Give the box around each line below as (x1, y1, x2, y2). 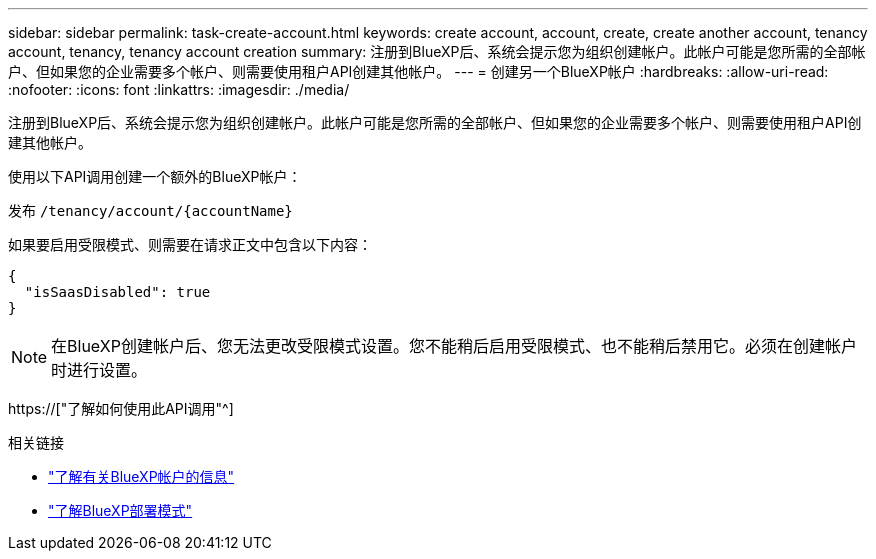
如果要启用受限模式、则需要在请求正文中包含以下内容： (8, 236, 372, 253)
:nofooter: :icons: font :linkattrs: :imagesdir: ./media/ (8, 81, 350, 98)
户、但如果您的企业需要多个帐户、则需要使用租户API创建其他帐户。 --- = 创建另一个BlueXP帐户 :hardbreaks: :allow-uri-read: (8, 63, 829, 80)
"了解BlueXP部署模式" (48, 502, 193, 519)
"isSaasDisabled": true (24, 284, 211, 300)
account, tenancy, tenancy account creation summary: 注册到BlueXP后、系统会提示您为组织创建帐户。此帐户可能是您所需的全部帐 (8, 43, 866, 60)
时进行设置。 (51, 360, 148, 380)
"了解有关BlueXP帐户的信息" (48, 468, 235, 485)
